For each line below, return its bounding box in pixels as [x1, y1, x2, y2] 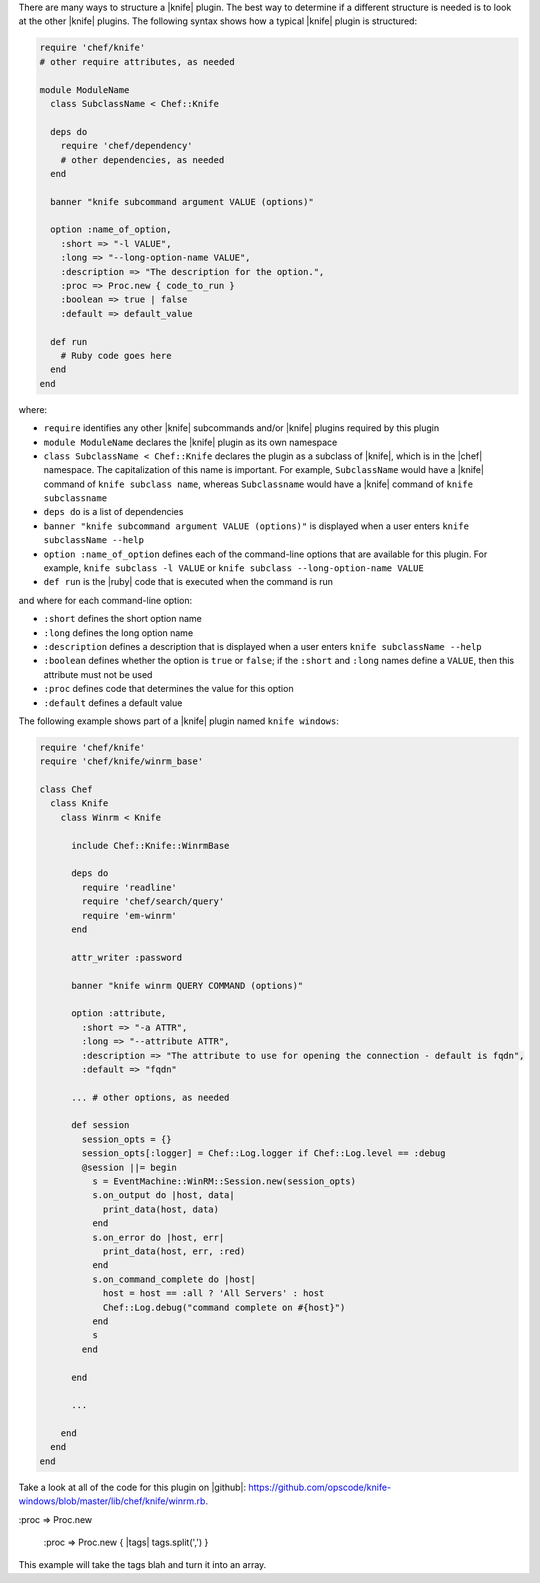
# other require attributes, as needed [39, 56, 235, 67]
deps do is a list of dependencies [43, 506, 184, 518]
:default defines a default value [43, 696, 183, 709]
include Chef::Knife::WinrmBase [71, 840, 230, 851]
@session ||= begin [81, 1161, 177, 1173]
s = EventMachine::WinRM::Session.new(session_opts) [91, 1176, 357, 1187]
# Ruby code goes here [60, 350, 172, 361]
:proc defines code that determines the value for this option [43, 683, 294, 695]
